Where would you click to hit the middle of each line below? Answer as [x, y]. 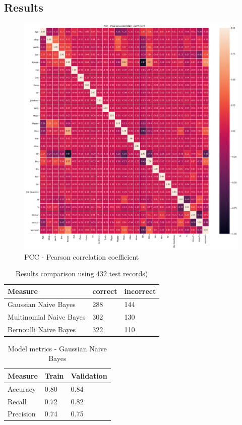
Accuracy [22, 388]
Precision [22, 414]
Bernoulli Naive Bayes [42, 329]
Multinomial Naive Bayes [47, 316]
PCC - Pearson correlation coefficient [82, 256]
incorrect [140, 291]
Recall [17, 401]
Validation [89, 375]
